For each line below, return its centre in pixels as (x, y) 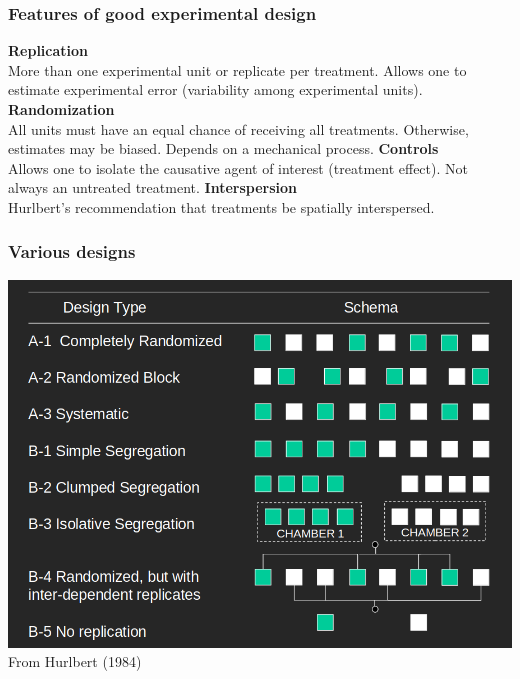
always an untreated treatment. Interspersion (152, 187)
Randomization (61, 109)
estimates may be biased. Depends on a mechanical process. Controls (223, 148)
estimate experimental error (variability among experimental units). (215, 89)
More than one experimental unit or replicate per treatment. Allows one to (237, 69)
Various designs (72, 251)
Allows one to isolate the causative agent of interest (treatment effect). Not (238, 167)
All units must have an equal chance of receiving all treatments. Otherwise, (238, 128)
